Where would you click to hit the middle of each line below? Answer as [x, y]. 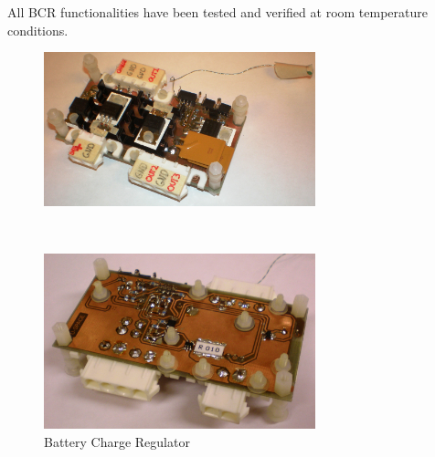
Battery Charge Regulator [117, 441]
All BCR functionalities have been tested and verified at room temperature [217, 12]
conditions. [38, 30]
